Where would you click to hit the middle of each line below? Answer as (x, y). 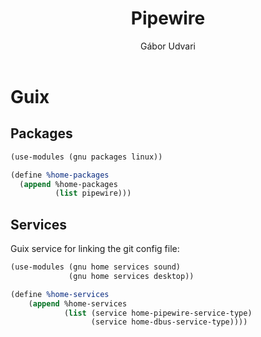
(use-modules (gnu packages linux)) (86, 157)
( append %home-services (78, 303)
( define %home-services (60, 294)
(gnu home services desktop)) (131, 276)
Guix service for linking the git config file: (95, 249)
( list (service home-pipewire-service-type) (158, 313)
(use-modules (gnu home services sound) (96, 267)
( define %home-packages (60, 175)
